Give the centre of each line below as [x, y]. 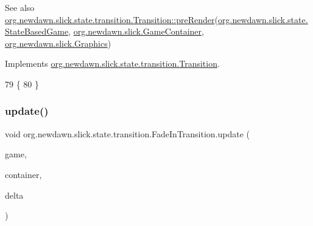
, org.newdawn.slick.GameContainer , [136, 31]
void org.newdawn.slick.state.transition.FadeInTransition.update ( [128, 133]
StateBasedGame [37, 31]
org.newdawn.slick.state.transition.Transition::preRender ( [111, 19]
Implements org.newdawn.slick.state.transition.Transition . [112, 63]
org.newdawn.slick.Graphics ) [58, 43]
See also [20, 7]
